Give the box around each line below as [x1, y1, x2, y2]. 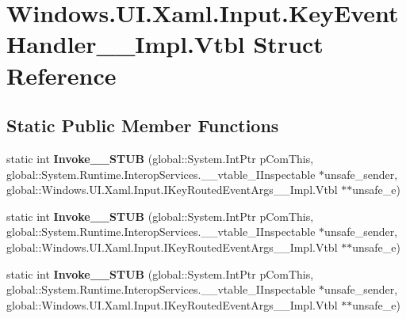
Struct [253, 28, 324, 60]
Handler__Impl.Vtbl [6, 28, 245, 60]
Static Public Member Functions [6, 113, 279, 138]
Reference [6, 59, 117, 91]
